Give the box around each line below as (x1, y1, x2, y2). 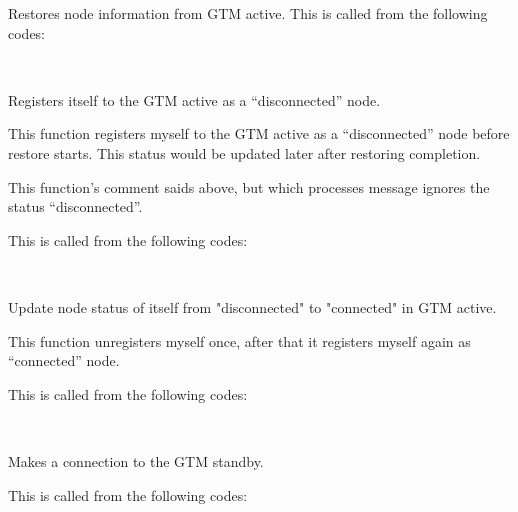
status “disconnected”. (8, 196, 143, 217)
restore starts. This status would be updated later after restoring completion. (8, 142, 481, 163)
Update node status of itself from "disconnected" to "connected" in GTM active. (8, 296, 497, 317)
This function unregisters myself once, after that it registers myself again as (8, 330, 471, 351)
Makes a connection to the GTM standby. (8, 450, 264, 471)
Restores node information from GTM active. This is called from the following (8, 3, 488, 23)
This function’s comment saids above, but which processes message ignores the (8, 176, 490, 197)
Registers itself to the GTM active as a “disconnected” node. (8, 89, 381, 110)
